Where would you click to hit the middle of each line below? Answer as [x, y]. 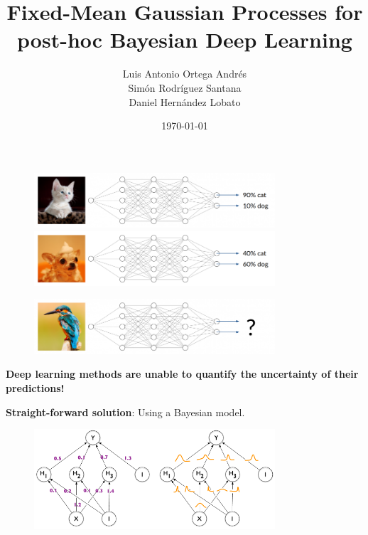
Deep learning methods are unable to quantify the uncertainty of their [182, 374]
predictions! [35, 387]
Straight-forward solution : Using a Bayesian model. [125, 412]
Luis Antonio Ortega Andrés [185, 74]
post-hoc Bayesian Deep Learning [185, 39]
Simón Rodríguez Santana [185, 87]
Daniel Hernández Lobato [185, 101]
